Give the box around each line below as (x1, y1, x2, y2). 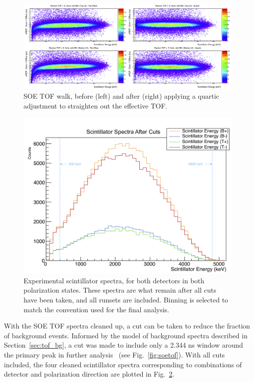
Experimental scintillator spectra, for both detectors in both (24, 275, 204, 285)
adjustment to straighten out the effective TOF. (24, 100, 168, 110)
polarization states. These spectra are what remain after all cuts (24, 285, 216, 295)
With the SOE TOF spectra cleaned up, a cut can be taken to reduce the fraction (4, 321, 250, 331)
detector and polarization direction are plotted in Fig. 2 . (4, 369, 175, 379)
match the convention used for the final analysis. (24, 304, 169, 314)
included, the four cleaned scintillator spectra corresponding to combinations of (4, 359, 242, 369)
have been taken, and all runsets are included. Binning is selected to (24, 295, 229, 305)
